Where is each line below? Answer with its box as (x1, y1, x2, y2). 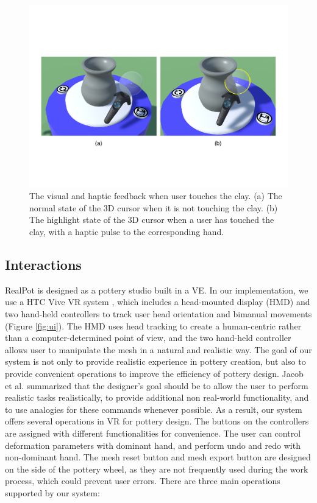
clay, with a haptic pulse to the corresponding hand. (29, 225, 224, 238)
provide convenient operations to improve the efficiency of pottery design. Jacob (5, 367, 304, 379)
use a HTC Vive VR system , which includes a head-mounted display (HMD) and (5, 295, 310, 308)
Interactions (5, 255, 82, 274)
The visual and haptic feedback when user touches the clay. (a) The (29, 189, 282, 202)
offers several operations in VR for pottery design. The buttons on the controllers (5, 415, 309, 427)
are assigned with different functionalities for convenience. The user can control (5, 426, 301, 439)
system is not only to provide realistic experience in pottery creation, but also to (5, 355, 306, 368)
